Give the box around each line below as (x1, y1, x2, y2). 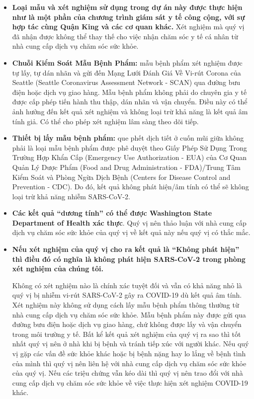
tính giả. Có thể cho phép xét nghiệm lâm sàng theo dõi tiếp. (12, 116, 199, 126)
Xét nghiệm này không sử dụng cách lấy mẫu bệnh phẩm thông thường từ (12, 300, 239, 310)
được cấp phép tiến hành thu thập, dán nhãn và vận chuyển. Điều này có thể (12, 96, 248, 107)
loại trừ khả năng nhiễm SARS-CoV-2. (12, 191, 130, 201)
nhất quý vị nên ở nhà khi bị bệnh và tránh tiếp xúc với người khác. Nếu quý (12, 338, 249, 349)
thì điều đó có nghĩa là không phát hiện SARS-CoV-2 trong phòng (12, 253, 246, 264)
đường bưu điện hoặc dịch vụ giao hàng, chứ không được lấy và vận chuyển (12, 319, 242, 329)
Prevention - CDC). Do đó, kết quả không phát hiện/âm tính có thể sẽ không (12, 181, 249, 192)
